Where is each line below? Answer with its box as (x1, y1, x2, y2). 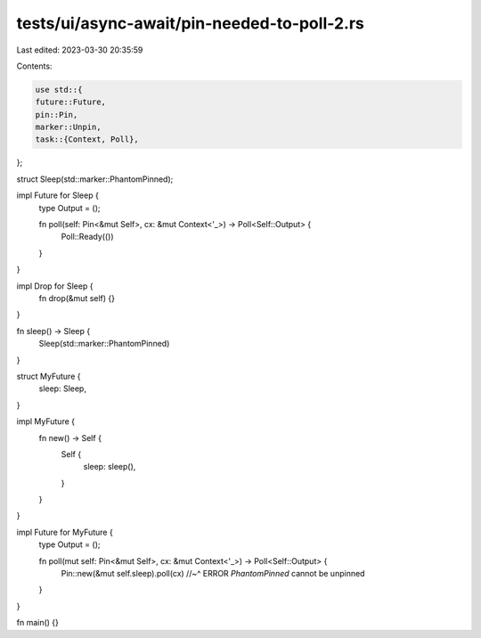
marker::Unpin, (35, 122, 102, 133)
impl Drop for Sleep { (16, 281, 94, 291)
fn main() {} (16, 618, 60, 628)
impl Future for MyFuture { (16, 527, 113, 537)
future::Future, (35, 97, 107, 107)
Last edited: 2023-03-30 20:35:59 (16, 45, 143, 55)
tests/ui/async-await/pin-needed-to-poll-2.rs (16, 13, 365, 33)
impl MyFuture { (16, 416, 76, 427)
